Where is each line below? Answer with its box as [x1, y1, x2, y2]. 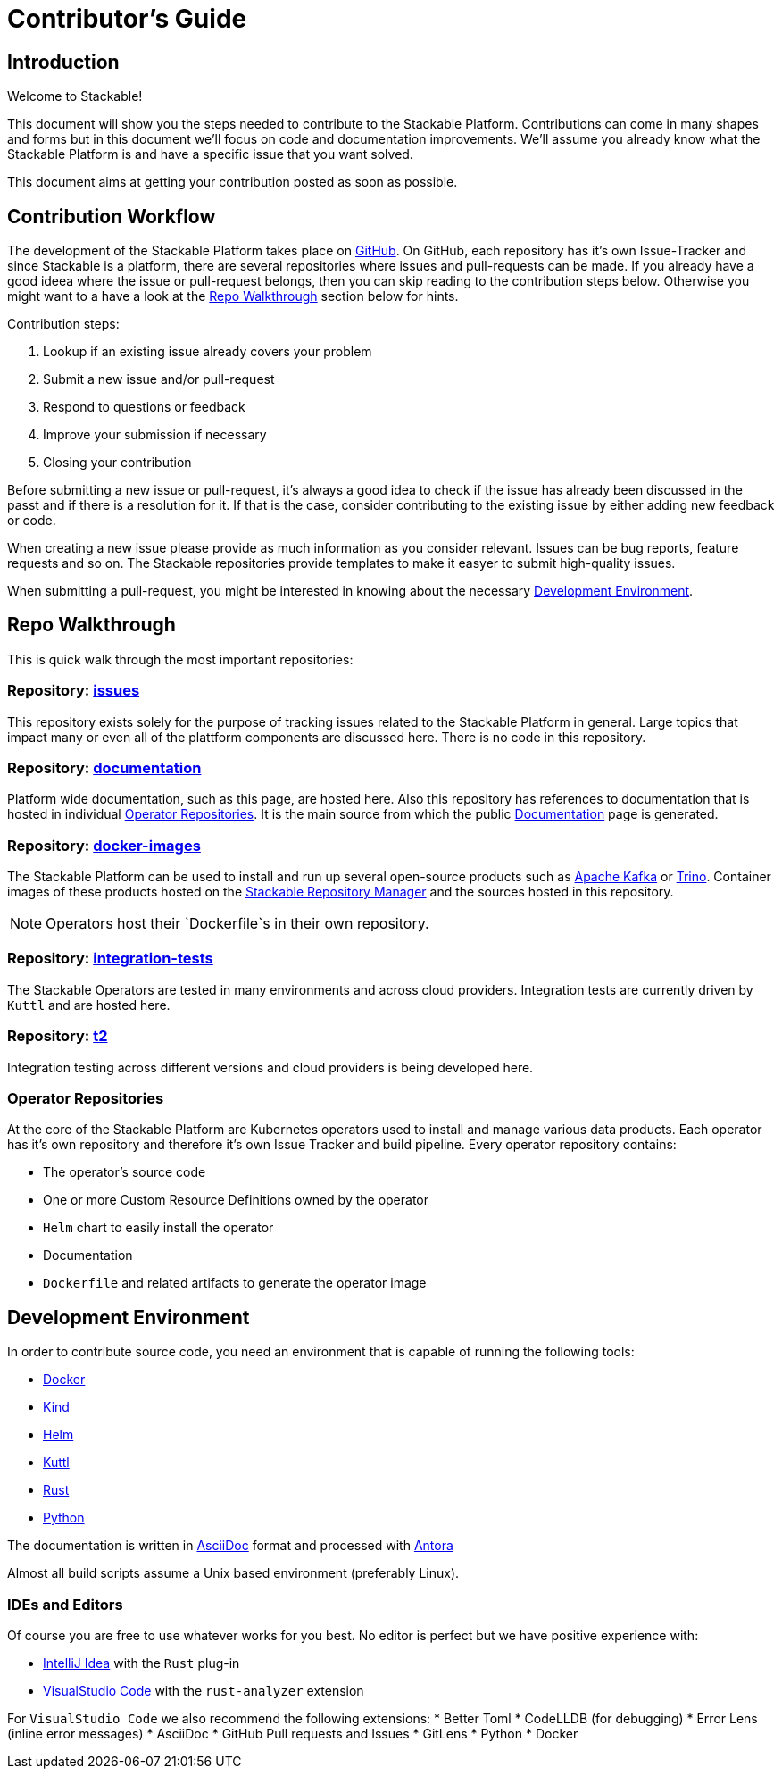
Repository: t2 [7, 1027, 108, 1046]
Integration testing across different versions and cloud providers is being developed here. [7, 1059, 534, 1075]
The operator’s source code [43, 1164, 206, 1180]
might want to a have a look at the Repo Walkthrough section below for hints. [7, 288, 459, 304]
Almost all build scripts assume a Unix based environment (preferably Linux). [7, 1565, 460, 1581]
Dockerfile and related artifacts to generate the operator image [43, 1275, 427, 1291]
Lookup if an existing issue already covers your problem [43, 344, 372, 360]
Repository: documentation [7, 758, 202, 777]
